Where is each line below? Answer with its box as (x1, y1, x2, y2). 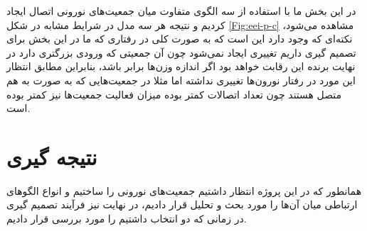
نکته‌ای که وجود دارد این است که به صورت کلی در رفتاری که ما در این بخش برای (6, 31, 353, 46)
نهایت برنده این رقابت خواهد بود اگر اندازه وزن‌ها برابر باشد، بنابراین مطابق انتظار (6, 59, 356, 74)
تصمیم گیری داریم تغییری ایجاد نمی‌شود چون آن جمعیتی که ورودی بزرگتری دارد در (6, 45, 356, 60)
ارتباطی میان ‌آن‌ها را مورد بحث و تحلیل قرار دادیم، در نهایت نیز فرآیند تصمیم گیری (6, 197, 358, 212)
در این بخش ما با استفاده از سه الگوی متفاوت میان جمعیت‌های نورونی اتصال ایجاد (6, 4, 356, 18)
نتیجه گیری (6, 142, 97, 171)
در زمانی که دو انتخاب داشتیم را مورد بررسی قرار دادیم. (6, 211, 247, 226)
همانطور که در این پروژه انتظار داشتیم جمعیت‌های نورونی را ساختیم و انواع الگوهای (6, 183, 362, 198)
